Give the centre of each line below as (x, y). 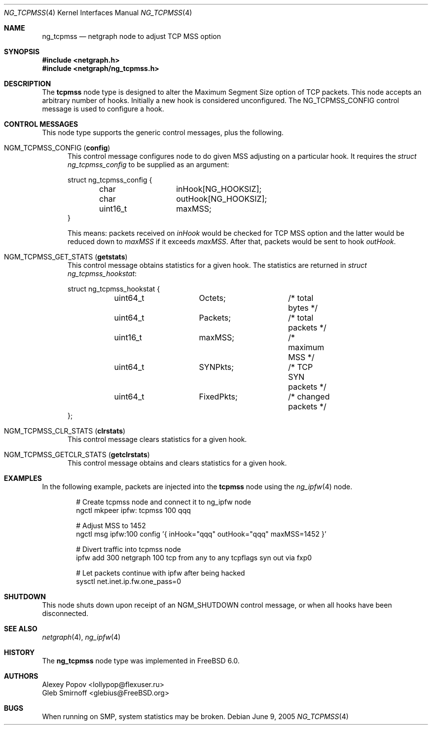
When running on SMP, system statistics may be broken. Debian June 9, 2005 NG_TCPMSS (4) (195, 716)
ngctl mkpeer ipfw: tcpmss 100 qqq (133, 510)
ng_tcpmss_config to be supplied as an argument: (148, 164)
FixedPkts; (218, 397)
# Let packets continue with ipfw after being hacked (161, 573)
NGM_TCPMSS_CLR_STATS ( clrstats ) (65, 431)
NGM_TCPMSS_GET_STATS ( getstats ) (66, 257)
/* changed (309, 397)
